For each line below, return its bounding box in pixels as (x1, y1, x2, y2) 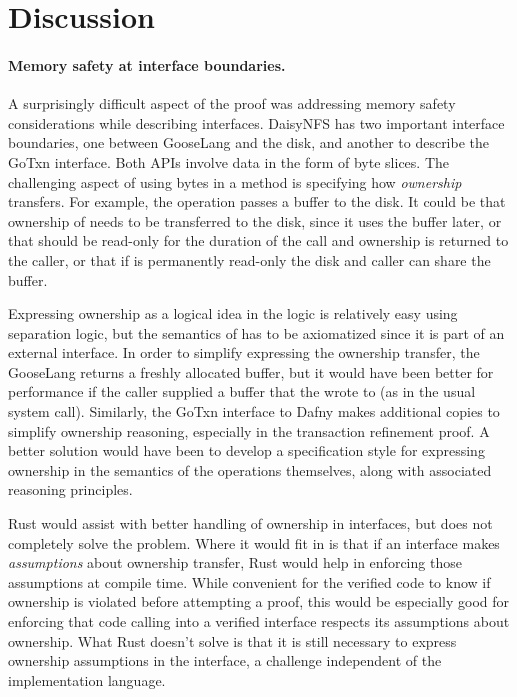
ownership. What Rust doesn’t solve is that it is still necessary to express (8, 630, 457, 651)
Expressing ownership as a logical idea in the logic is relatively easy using (8, 303, 458, 324)
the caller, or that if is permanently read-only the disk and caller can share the (8, 249, 491, 270)
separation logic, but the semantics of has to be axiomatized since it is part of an (8, 322, 505, 343)
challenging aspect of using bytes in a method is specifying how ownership (8, 171, 462, 192)
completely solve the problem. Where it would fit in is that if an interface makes (8, 532, 500, 553)
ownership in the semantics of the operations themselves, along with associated (8, 459, 492, 480)
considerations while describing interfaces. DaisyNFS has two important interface (8, 112, 505, 133)
